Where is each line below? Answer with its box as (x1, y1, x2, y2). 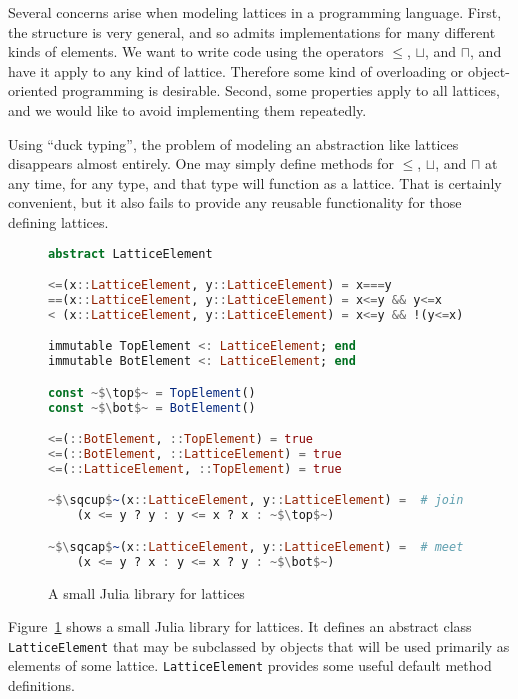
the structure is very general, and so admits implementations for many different (8, 21, 496, 42)
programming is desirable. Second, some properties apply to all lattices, (62, 80, 500, 101)
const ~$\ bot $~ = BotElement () (48, 400, 256, 415)
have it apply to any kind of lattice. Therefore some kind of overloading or (8, 60, 464, 81)
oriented (8, 80, 58, 101)
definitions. (8, 675, 75, 696)
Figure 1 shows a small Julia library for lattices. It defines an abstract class (8, 616, 472, 637)
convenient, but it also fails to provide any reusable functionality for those (8, 192, 462, 213)
